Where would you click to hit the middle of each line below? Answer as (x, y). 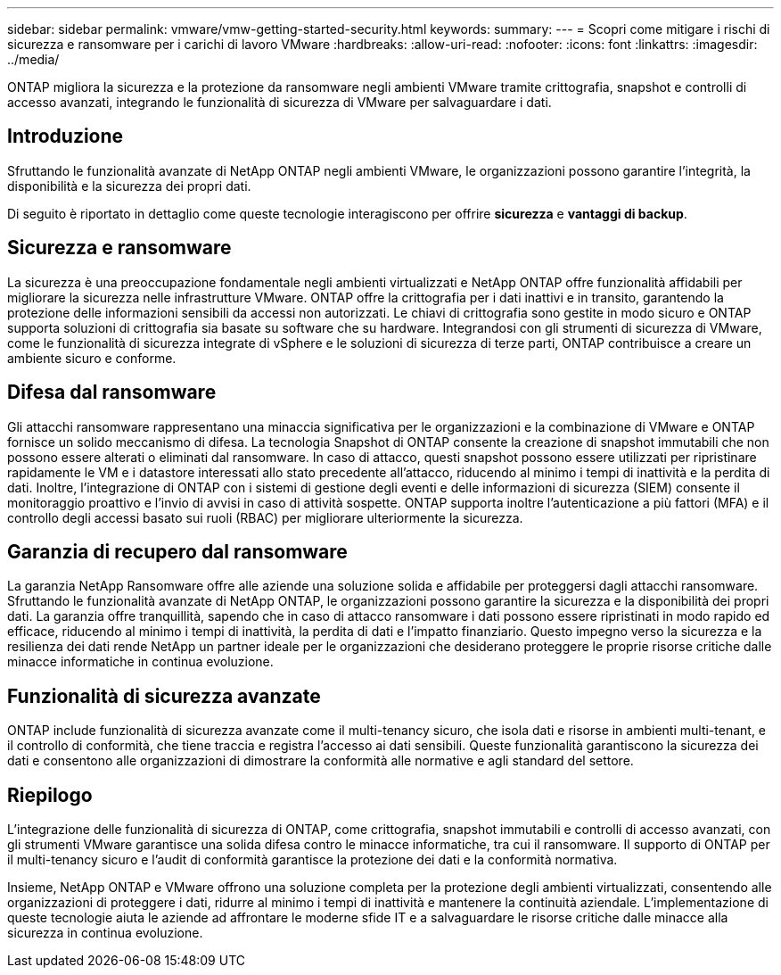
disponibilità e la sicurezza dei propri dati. (129, 186)
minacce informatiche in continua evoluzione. (140, 662)
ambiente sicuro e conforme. (92, 358)
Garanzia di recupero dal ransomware (177, 551)
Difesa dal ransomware (112, 392)
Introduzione (66, 136)
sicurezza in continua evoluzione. (105, 933)
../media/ (33, 59)
